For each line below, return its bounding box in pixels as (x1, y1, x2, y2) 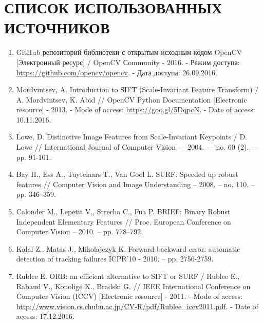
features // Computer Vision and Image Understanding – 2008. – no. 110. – (16, 178, 255, 189)
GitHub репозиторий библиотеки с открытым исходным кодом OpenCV (16, 47, 242, 57)
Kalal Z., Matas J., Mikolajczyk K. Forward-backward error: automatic (16, 243, 240, 254)
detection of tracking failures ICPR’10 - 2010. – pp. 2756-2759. (16, 253, 214, 264)
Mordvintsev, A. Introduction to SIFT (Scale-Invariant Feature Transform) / (16, 84, 259, 95)
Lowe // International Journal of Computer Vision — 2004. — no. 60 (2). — (16, 142, 258, 152)
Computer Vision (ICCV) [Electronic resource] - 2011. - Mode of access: (16, 291, 242, 301)
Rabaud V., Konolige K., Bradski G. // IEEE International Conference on (16, 280, 251, 291)
